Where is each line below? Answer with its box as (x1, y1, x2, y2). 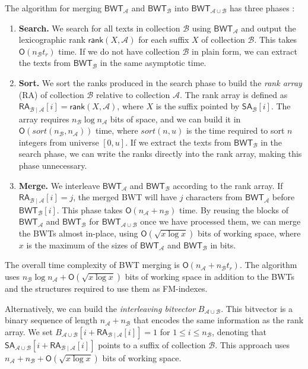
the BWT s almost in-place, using (18, 226, 138, 239)
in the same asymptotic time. (100, 56, 207, 69)
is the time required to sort (186, 124, 285, 137)
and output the (241, 21, 296, 34)
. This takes (254, 33, 297, 46)
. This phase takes (56, 203, 123, 216)
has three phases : (230, 2, 295, 14)
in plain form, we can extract (192, 45, 297, 57)
